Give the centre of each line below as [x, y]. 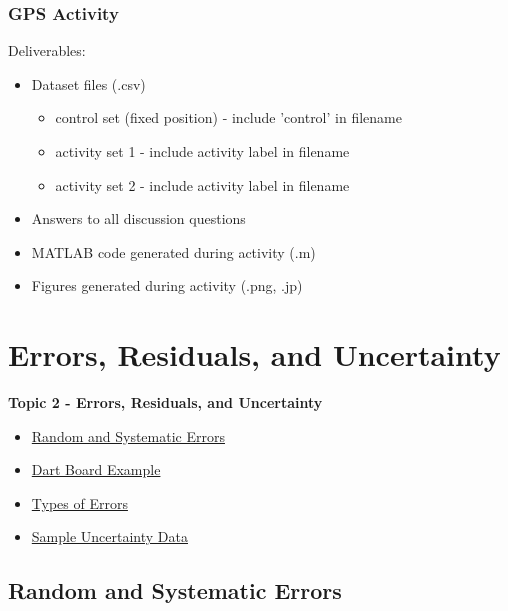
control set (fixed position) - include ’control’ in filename [228, 117]
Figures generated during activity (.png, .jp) [167, 285]
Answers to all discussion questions [138, 218]
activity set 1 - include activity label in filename [202, 151]
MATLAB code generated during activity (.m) [173, 251]
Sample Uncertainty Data [109, 536]
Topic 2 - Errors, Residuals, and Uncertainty [165, 402]
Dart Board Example [96, 469]
